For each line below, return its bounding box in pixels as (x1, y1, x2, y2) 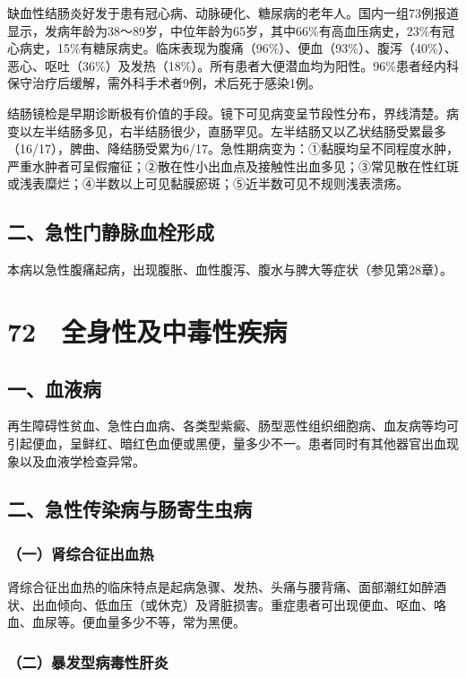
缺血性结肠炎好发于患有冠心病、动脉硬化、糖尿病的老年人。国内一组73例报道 (7, 4, 459, 22)
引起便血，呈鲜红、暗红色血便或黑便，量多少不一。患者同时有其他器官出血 (7, 433, 446, 452)
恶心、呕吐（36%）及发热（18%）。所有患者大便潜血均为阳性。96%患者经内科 (7, 56, 459, 74)
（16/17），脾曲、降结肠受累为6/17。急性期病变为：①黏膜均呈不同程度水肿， (7, 139, 459, 158)
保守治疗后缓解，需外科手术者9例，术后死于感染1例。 (7, 74, 321, 92)
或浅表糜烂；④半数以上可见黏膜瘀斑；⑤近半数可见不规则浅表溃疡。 (7, 174, 409, 193)
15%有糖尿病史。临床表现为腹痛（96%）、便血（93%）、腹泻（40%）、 (56, 39, 457, 57)
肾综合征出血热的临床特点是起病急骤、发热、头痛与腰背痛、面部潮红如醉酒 (7, 578, 446, 596)
